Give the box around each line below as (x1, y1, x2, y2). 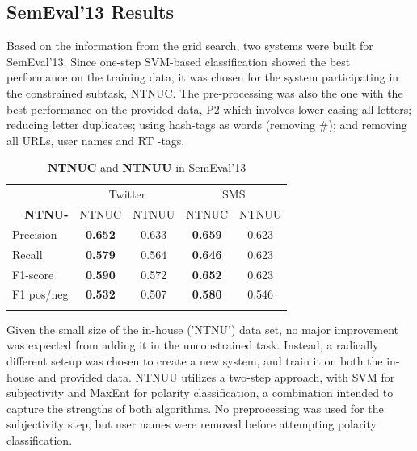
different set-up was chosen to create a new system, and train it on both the (6, 352, 383, 369)
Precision (12, 225, 57, 242)
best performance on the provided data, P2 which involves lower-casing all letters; (6, 100, 412, 117)
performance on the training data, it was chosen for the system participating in (6, 69, 399, 86)
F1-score (12, 265, 54, 282)
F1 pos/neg (12, 286, 69, 303)
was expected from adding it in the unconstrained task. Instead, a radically (6, 336, 379, 353)
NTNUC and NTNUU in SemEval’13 (48, 159, 246, 176)
